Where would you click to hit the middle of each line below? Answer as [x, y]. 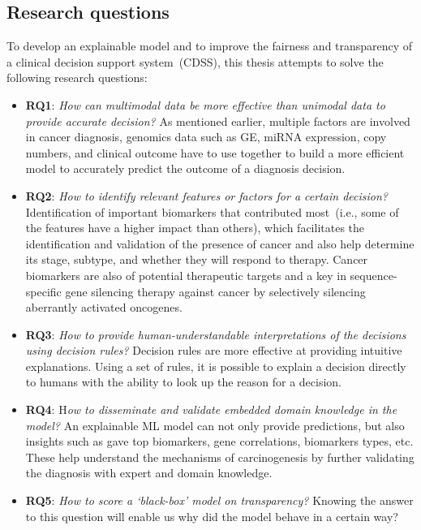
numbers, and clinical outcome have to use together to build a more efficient [215, 152]
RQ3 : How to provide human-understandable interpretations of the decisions [216, 334]
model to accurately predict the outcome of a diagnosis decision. [185, 168]
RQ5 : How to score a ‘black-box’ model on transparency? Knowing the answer [219, 500]
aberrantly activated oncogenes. [104, 307]
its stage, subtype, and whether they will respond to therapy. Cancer [197, 259]
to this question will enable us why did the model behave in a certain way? [212, 516]
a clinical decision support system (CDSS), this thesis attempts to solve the [195, 61]
